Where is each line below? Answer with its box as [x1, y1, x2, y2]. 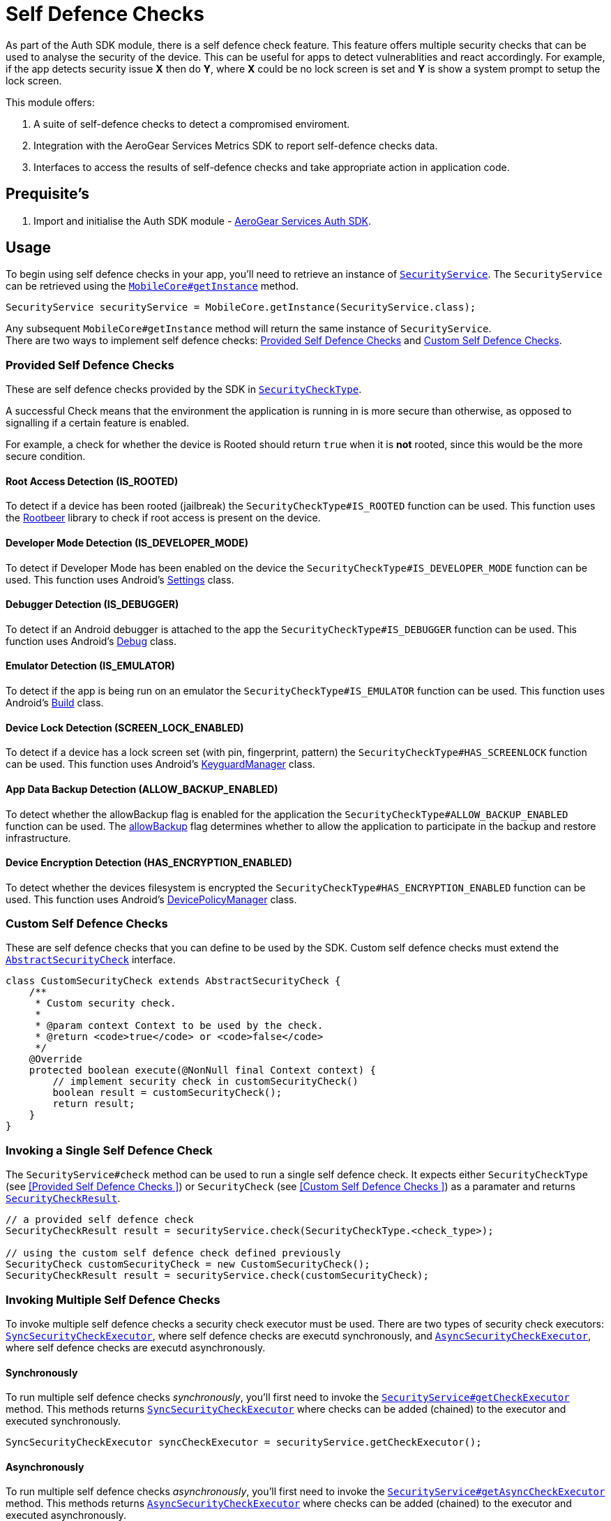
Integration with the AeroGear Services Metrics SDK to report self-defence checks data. [33, 139, 438, 151]
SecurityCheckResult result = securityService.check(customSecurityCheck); [6, 1270, 429, 1282]
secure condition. [6, 450, 86, 463]
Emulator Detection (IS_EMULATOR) [6, 660, 175, 672]
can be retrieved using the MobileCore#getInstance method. [6, 280, 299, 292]
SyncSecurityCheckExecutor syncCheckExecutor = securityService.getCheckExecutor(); [6, 1437, 482, 1448]
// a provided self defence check [6, 1214, 194, 1226]
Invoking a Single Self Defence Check [6, 1143, 213, 1157]
